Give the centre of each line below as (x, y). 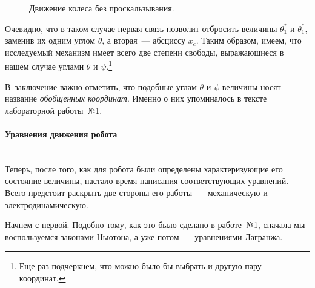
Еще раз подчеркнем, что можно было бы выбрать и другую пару (140, 266)
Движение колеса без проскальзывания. (102, 8)
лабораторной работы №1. (54, 110)
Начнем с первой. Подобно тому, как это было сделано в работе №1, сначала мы (155, 225)
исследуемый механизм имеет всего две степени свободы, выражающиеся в (144, 52)
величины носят (251, 86)
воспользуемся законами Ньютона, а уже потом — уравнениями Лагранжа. (144, 236)
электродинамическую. (47, 204)
